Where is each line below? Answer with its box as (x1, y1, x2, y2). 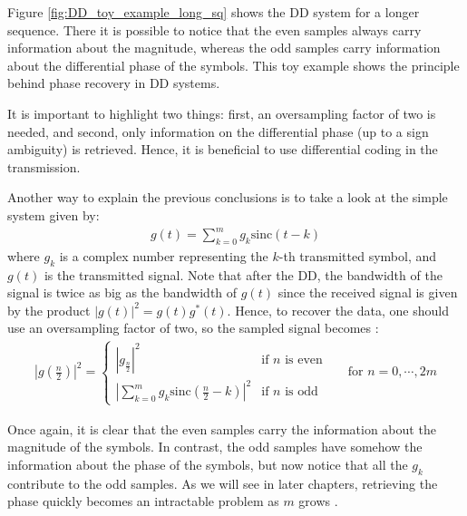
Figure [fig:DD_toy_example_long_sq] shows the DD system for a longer (7, 3, 420, 21)
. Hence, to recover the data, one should (227, 300, 449, 319)
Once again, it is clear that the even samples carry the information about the (7, 419, 436, 438)
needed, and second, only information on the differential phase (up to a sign (7, 122, 429, 141)
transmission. (7, 157, 81, 176)
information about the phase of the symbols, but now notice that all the (7, 454, 408, 473)
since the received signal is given (277, 283, 458, 302)
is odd (285, 385, 318, 399)
